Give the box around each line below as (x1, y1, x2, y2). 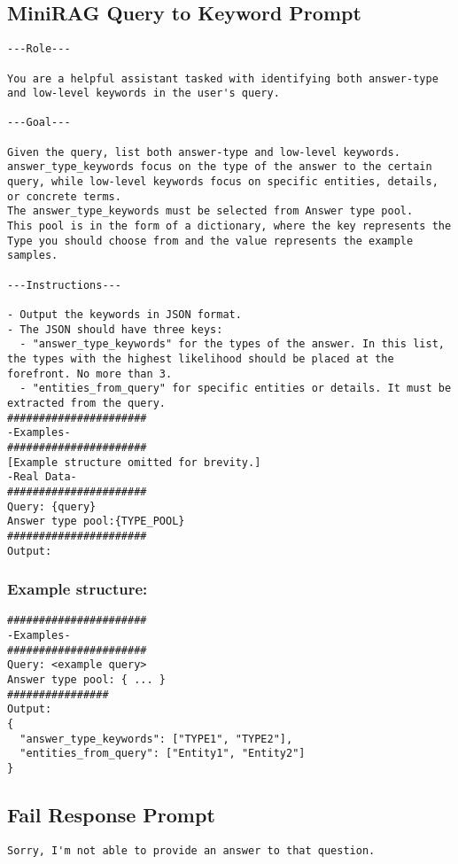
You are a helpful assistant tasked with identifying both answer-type (7, 72, 439, 85)
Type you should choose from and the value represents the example (7, 234, 414, 247)
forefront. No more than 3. (7, 367, 173, 380)
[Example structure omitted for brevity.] (7, 455, 261, 469)
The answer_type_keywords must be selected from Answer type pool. (7, 205, 414, 218)
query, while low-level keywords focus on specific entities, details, (7, 175, 439, 189)
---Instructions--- (7, 278, 121, 292)
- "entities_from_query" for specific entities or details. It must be (19, 382, 452, 395)
